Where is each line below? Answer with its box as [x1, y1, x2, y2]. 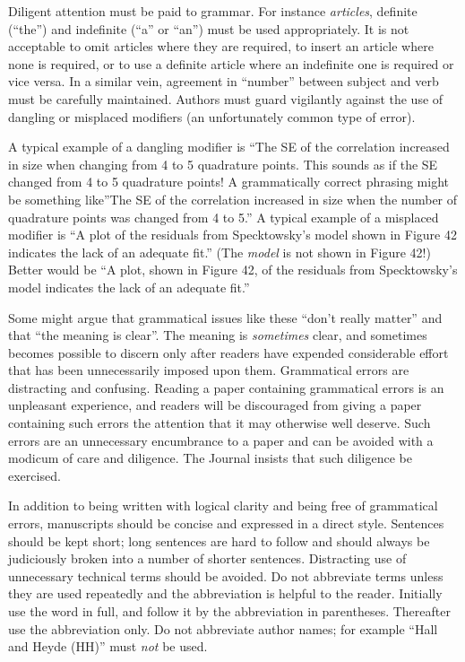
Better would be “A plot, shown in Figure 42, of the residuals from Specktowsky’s [8, 260, 458, 279]
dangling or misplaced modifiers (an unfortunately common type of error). [8, 107, 416, 126]
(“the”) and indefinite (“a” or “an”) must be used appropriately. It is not [8, 19, 409, 38]
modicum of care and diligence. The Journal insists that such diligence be [8, 449, 412, 467]
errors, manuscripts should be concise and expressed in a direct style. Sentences [8, 514, 444, 533]
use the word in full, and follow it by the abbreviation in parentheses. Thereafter [8, 602, 451, 620]
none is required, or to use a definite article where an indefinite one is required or [8, 54, 454, 73]
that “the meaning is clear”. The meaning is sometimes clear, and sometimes [8, 326, 427, 344]
